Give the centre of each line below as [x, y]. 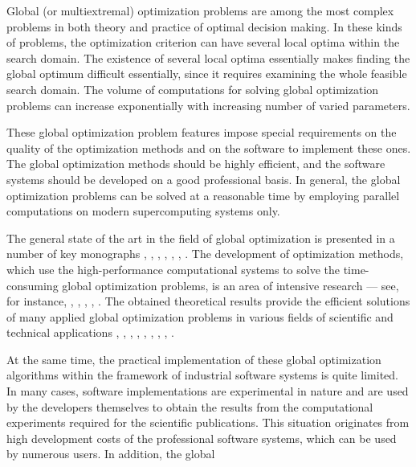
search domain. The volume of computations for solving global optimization [193, 89]
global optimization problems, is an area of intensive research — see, [230, 285]
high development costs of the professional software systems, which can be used [202, 438]
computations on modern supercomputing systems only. [143, 211]
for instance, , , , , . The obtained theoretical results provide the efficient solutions [208, 301]
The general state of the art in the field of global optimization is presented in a [201, 238]
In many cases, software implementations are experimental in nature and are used [208, 391]
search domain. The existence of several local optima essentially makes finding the [208, 57]
